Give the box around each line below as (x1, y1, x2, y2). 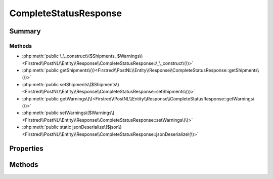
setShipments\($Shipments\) (60, 81, 120, 87)
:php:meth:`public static (22, 124, 72, 130)
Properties (9, 145, 43, 153)
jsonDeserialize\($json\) (72, 124, 122, 130)
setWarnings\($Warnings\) (60, 110, 115, 116)
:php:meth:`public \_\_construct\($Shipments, (22, 53, 116, 59)
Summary (9, 27, 41, 35)
